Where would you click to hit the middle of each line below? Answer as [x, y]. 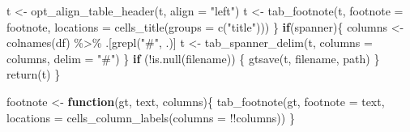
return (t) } [34, 74]
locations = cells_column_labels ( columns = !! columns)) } [151, 117]
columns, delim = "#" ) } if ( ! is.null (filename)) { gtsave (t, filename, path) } [193, 58]
